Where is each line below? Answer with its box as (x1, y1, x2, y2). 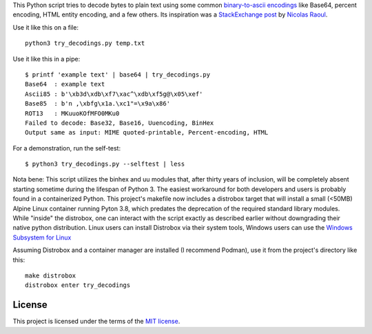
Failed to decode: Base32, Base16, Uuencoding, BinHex (25, 119, 214, 127)
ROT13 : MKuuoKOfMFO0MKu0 (25, 109, 120, 117)
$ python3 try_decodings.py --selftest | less (25, 160, 185, 168)
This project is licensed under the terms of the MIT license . (12, 317, 180, 326)
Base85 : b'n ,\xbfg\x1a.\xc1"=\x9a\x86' (25, 100, 171, 108)
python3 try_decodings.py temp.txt (25, 39, 145, 48)
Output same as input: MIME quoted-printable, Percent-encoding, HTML (25, 128, 269, 137)
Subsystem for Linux (12, 233, 72, 242)
